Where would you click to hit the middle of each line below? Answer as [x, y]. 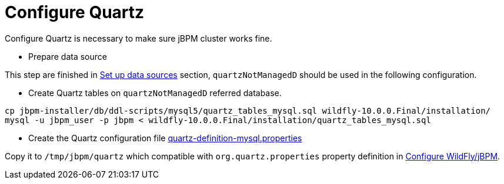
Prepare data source [68, 56]
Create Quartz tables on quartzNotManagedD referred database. [155, 93]
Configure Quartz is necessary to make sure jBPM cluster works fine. [138, 38]
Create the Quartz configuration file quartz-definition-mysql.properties [165, 138]
